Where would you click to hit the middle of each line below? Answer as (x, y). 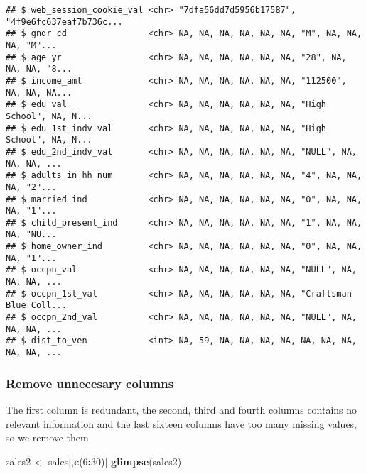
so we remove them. (49, 437)
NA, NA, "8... (39, 69)
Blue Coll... (36, 305)
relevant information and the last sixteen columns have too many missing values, (182, 423)
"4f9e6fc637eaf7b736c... (64, 22)
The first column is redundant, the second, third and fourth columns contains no (182, 409)
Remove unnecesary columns (90, 383)
